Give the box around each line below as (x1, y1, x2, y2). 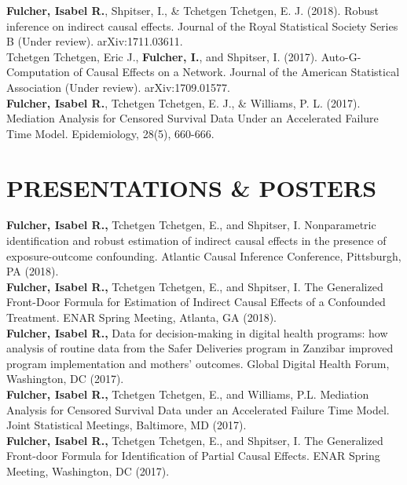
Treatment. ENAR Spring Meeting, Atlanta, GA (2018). (6, 309, 277, 326)
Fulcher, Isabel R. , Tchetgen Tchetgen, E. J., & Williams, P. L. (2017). (6, 94, 361, 111)
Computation (6, 64, 70, 80)
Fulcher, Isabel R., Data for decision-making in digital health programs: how (6, 324, 388, 341)
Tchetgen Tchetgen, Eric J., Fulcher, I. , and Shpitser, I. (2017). (6, 48, 318, 64)
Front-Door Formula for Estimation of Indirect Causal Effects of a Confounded (6, 294, 386, 310)
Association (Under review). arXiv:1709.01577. (6, 78, 230, 95)
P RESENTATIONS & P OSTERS (6, 171, 377, 203)
